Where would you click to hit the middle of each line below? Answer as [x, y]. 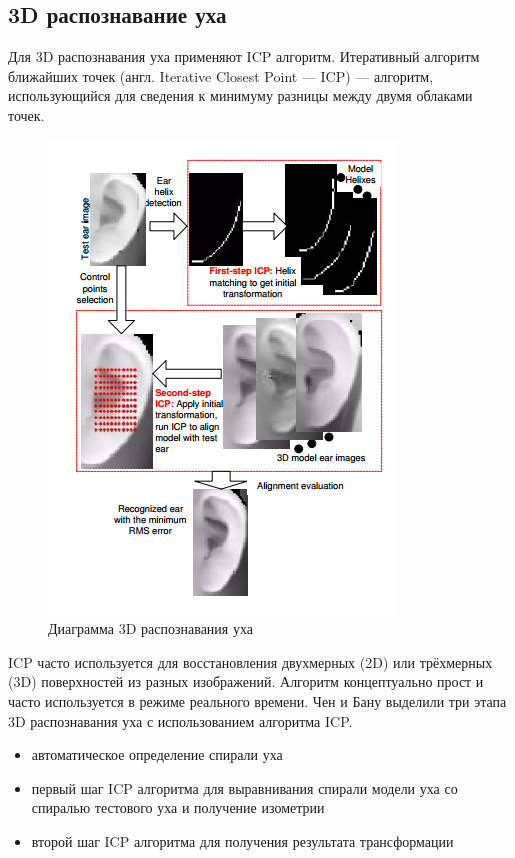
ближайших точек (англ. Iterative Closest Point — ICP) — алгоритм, [221, 75]
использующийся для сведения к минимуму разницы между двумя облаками [240, 95]
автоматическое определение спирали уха [157, 754]
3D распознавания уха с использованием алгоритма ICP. [180, 720]
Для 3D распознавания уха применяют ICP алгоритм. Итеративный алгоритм [244, 56]
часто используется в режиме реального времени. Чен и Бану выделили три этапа [257, 700]
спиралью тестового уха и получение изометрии [178, 807]
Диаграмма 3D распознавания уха [150, 628]
